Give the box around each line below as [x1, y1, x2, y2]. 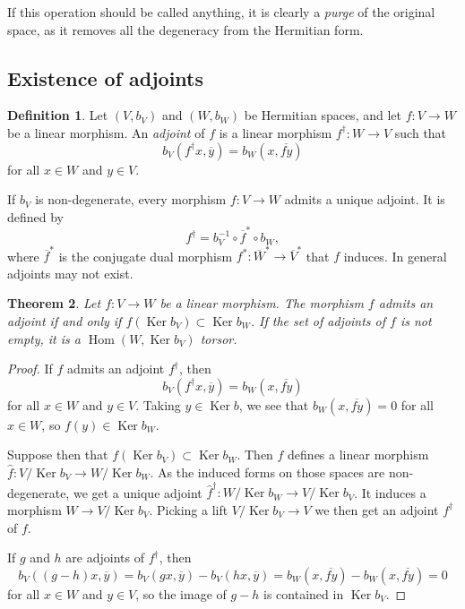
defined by [7, 207, 65, 226]
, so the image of [135, 584, 227, 603]
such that [394, 123, 447, 142]
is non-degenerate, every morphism [35, 190, 227, 209]
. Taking [135, 395, 181, 414]
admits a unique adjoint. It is [284, 190, 445, 209]
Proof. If [7, 359, 53, 378]
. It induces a [354, 483, 426, 502]
